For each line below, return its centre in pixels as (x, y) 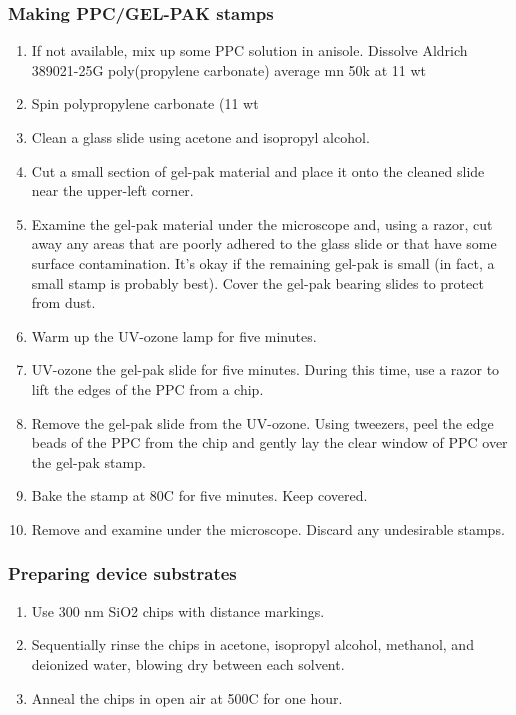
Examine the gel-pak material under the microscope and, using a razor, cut (262, 223)
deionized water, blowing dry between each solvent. (188, 663)
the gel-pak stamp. (88, 461)
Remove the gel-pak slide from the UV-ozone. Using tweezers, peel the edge (262, 422)
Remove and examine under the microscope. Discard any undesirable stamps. (268, 528)
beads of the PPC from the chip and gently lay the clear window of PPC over (269, 442)
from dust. (63, 302)
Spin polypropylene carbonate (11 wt (145, 103)
